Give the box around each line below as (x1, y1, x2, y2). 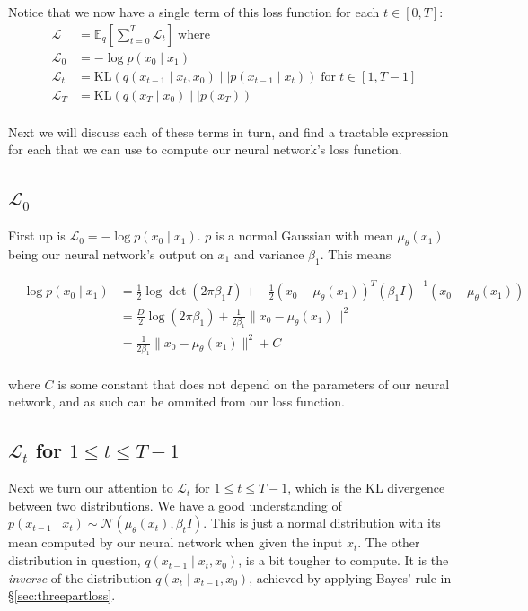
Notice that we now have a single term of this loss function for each (8, 3, 380, 21)
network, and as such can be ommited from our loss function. (8, 392, 345, 411)
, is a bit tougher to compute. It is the (238, 551, 449, 570)
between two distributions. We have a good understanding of (8, 495, 342, 514)
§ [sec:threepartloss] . (8, 586, 116, 605)
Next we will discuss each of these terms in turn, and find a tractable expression (8, 122, 449, 141)
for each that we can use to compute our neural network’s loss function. (8, 140, 402, 159)
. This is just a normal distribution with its (203, 513, 441, 532)
